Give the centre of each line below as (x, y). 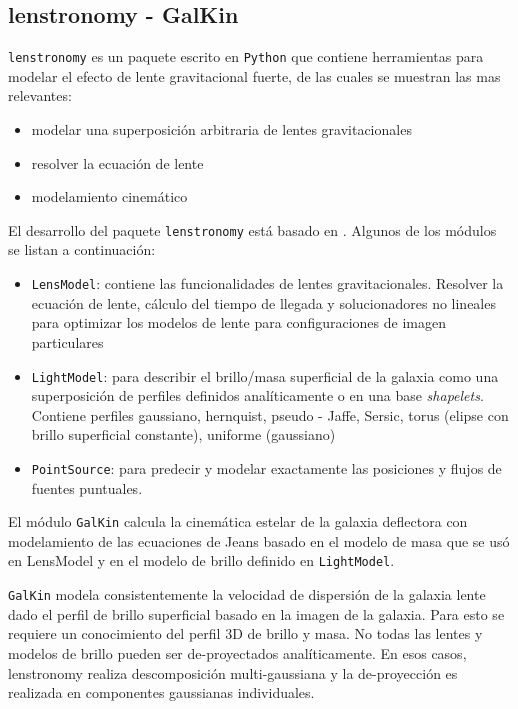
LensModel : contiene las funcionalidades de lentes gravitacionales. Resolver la (267, 283)
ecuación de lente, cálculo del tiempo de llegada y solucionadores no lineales (263, 302)
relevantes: (40, 95)
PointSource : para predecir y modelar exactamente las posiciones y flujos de (266, 467)
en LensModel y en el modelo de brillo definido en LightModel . (201, 560)
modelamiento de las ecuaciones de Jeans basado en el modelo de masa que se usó (259, 540)
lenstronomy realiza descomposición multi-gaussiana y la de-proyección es (233, 672)
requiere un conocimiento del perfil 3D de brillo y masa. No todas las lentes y (245, 633)
